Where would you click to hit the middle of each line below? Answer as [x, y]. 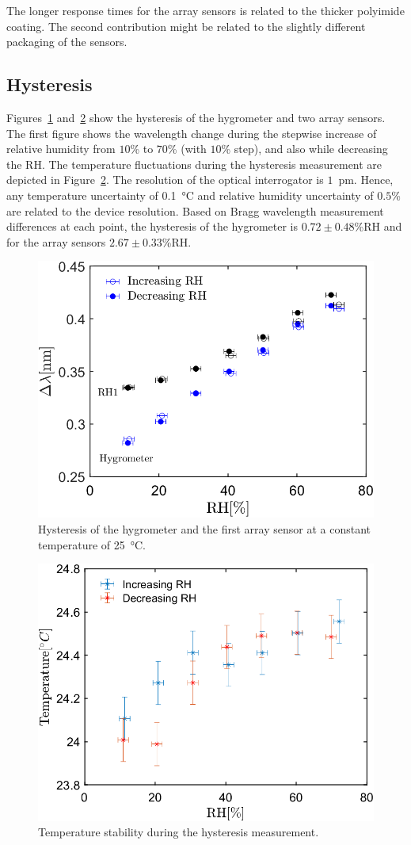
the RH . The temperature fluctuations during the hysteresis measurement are [194, 164]
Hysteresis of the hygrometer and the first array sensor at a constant [204, 528]
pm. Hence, [366, 180]
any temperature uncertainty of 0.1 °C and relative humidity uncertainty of [190, 195]
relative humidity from [61, 149]
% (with [187, 149]
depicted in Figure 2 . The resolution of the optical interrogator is [165, 180]
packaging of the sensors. [67, 42]
